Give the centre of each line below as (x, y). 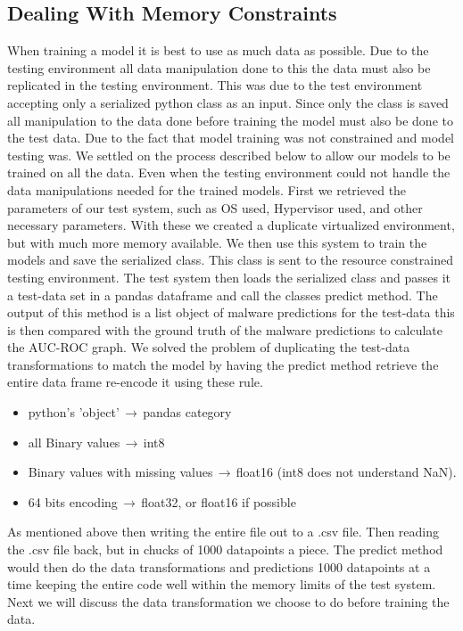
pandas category (187, 412)
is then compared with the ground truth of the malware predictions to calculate (225, 329)
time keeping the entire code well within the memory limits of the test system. (222, 584)
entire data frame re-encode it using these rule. (135, 382)
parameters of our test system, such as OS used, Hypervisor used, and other (215, 207)
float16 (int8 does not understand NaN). (346, 472)
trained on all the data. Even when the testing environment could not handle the (229, 172)
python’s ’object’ (74, 412)
